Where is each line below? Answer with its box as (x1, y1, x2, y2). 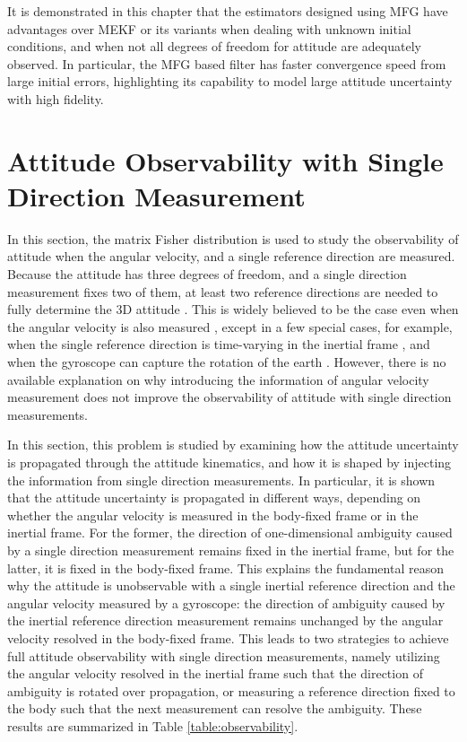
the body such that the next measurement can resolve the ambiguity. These (7, 699, 422, 718)
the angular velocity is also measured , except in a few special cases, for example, (7, 317, 453, 336)
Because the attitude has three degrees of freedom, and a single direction (7, 265, 407, 284)
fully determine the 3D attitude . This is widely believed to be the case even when (7, 300, 459, 319)
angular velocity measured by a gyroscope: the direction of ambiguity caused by (7, 593, 445, 612)
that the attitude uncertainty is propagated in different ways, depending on (7, 488, 421, 507)
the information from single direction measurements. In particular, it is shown (7, 470, 436, 489)
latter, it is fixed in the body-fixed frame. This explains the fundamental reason (7, 558, 444, 577)
